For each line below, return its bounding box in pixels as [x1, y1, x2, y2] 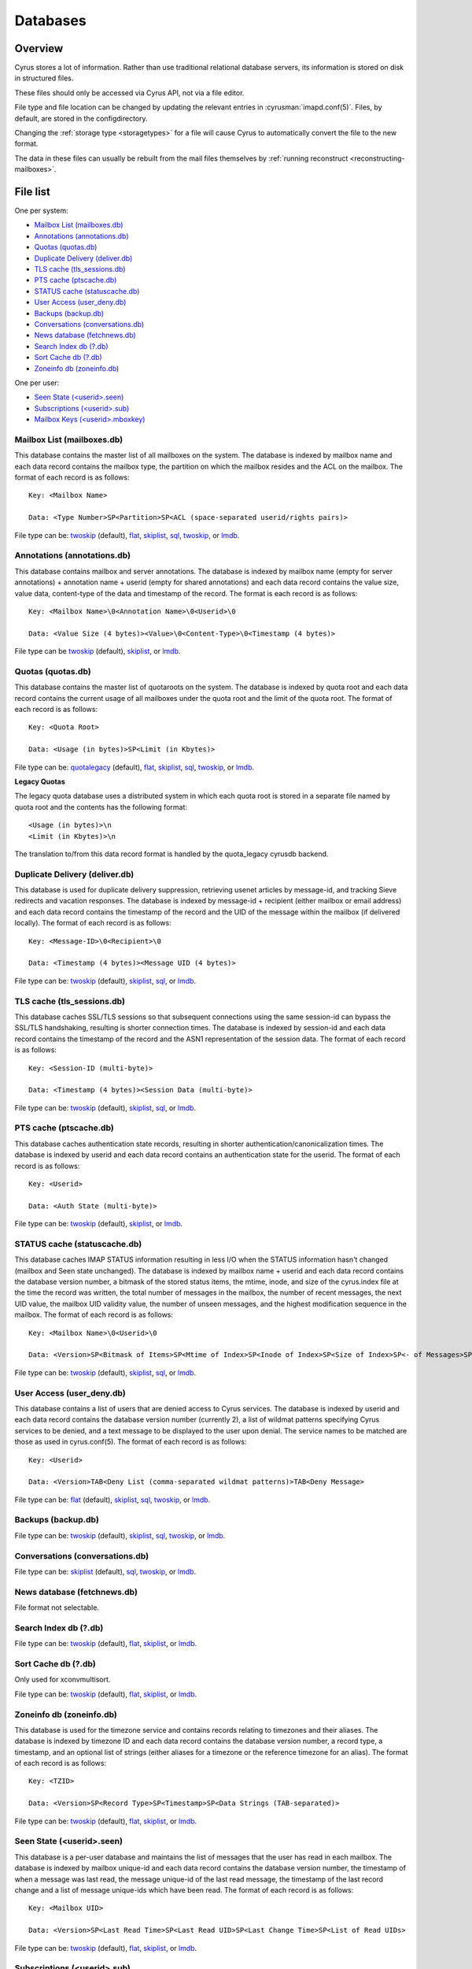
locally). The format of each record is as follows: [14, 918, 172, 928]
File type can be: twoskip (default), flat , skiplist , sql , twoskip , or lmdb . [14, 530, 240, 540]
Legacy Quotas [14, 777, 66, 786]
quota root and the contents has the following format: [14, 802, 188, 811]
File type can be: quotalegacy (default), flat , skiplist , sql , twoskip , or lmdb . [14, 762, 255, 772]
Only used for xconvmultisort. [14, 1674, 111, 1685]
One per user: [14, 378, 60, 387]
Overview [14, 42, 64, 55]
